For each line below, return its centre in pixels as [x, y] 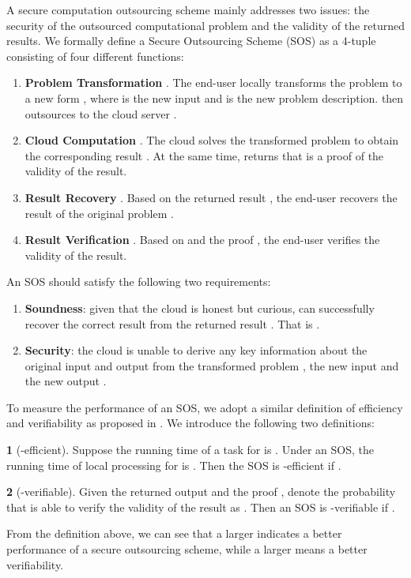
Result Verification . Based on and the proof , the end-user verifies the [202, 240]
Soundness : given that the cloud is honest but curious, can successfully [200, 308]
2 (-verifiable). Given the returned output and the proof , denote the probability [201, 492]
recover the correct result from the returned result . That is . [172, 323]
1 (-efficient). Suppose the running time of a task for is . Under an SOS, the [190, 450]
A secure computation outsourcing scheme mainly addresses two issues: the [188, 9]
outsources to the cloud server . [101, 113]
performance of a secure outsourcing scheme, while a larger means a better [187, 549]
